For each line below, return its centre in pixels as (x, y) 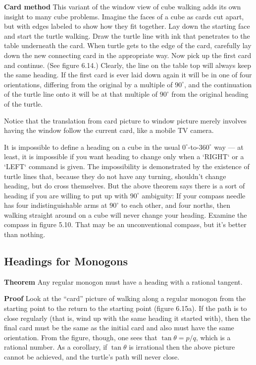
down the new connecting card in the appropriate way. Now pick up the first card (128, 55)
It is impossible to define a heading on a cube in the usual (92, 147)
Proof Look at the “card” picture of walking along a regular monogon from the (125, 298)
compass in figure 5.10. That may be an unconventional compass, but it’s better (125, 224)
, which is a (213, 337)
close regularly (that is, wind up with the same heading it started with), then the (127, 318)
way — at (229, 147)
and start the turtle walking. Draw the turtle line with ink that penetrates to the (127, 35)
